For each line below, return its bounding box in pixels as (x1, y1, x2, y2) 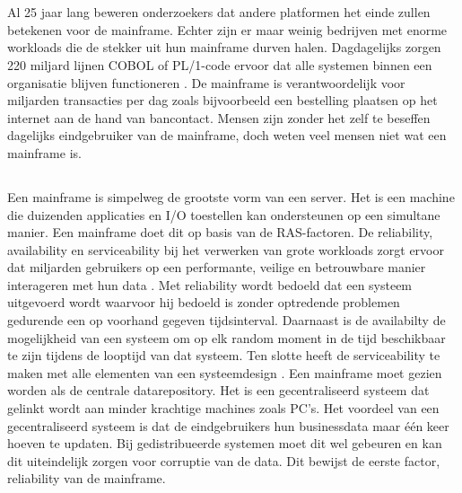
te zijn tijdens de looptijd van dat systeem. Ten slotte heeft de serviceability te (7, 346, 440, 365)
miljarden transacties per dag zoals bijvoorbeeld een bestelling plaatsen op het (7, 91, 438, 110)
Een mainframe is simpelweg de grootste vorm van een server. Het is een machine (7, 187, 455, 206)
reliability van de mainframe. (7, 469, 166, 488)
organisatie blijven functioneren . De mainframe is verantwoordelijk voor (7, 73, 405, 92)
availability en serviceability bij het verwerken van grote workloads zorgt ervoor (7, 240, 444, 259)
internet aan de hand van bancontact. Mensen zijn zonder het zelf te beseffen (7, 108, 431, 127)
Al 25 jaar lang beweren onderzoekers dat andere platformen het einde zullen (7, 3, 431, 22)
